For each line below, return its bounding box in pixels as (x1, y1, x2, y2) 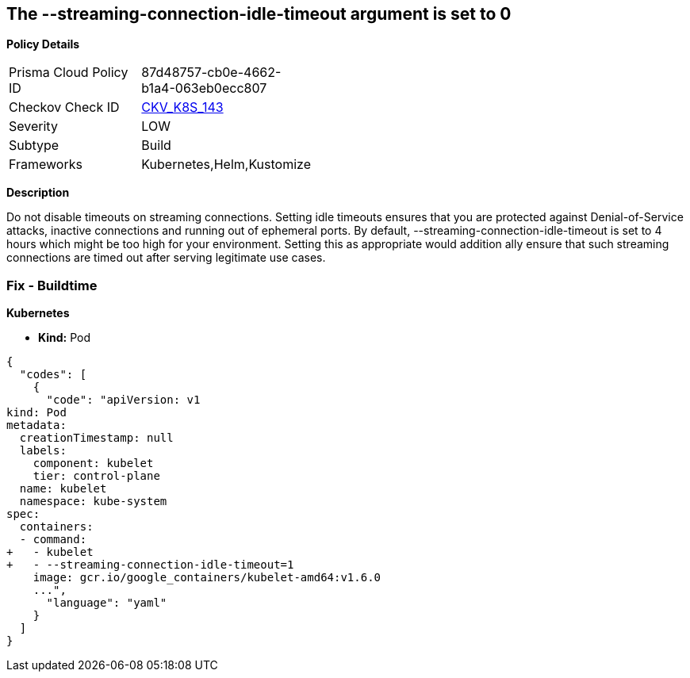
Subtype (9, 137, 59, 154)
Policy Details (6, 37, 80, 52)
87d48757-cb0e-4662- (141, 64, 282, 81)
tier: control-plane (33, 469, 160, 483)
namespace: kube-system (19, 495, 167, 508)
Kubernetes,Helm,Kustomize (141, 156, 311, 173)
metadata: (6, 419, 67, 432)
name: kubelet (19, 482, 107, 496)
